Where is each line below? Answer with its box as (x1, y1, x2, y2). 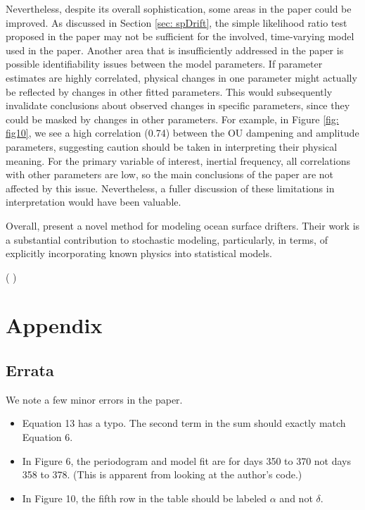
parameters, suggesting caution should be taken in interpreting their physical (6, 139, 338, 154)
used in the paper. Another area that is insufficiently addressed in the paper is (6, 42, 344, 57)
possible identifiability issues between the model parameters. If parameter (6, 56, 323, 71)
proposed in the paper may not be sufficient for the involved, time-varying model (6, 29, 354, 44)
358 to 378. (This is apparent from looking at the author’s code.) (22, 467, 302, 482)
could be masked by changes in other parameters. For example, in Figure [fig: (6, 111, 339, 126)
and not (279, 490, 313, 505)
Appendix (6, 311, 103, 340)
